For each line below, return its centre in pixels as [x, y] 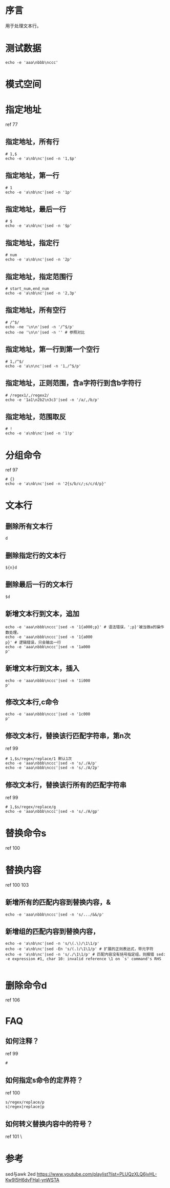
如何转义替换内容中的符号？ [49, 1124]
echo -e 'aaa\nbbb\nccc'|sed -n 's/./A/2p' [52, 768]
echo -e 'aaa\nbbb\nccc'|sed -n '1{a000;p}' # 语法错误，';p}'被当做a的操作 [85, 627]
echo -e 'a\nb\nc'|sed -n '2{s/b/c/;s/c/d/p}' [56, 484]
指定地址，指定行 [32, 243]
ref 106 [13, 1000]
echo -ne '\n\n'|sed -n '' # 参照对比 [45, 332]
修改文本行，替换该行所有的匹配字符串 [66, 785]
